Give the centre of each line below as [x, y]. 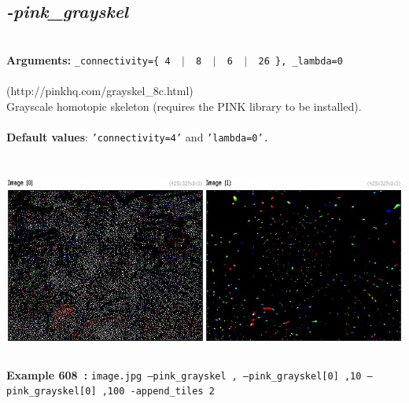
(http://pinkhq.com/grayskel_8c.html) [100, 91]
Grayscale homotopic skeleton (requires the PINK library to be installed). [184, 106]
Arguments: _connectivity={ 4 [88, 59]
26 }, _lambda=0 [300, 61]
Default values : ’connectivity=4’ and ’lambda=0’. [138, 136]
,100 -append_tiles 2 [158, 392]
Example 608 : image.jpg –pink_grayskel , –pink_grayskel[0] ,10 [184, 374]
